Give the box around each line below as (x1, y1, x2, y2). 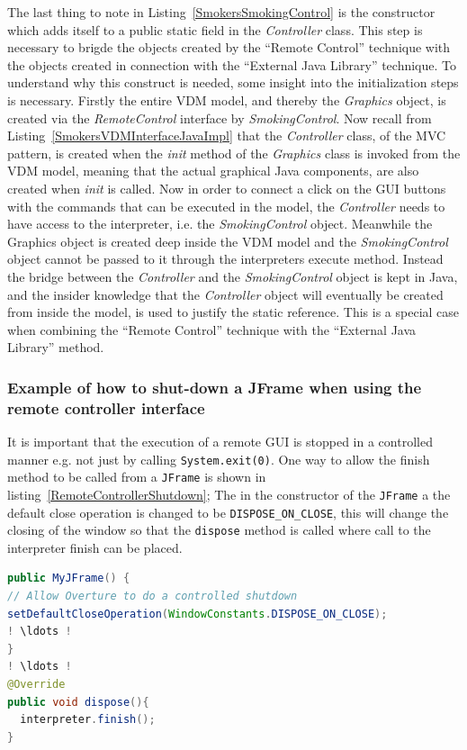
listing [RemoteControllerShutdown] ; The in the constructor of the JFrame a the (7, 484, 451, 503)
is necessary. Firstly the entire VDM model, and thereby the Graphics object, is (7, 90, 446, 109)
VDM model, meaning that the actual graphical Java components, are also (7, 161, 419, 180)
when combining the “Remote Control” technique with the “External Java (7, 320, 417, 339)
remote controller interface (7, 396, 205, 419)
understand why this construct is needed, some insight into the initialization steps (7, 73, 459, 92)
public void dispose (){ (7, 695, 149, 709)
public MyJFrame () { (7, 572, 130, 585)
